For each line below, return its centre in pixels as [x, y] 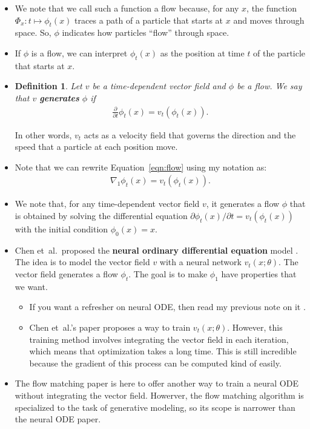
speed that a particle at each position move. [96, 147]
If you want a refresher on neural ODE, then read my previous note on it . [167, 307]
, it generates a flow [243, 204]
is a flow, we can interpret [79, 52]
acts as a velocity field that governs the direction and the [190, 134]
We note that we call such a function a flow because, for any [127, 8]
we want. [31, 286]
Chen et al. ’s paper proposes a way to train [110, 327]
